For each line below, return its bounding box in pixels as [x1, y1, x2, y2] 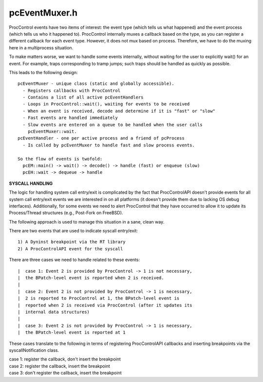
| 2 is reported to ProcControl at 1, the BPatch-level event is [18, 296, 180, 301]
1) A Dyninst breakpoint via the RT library [18, 239, 126, 245]
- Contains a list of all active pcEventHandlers [22, 95, 144, 100]
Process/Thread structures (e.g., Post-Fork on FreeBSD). [9, 210, 123, 216]
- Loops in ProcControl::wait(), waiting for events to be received [22, 101, 190, 107]
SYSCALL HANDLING [9, 181, 53, 186]
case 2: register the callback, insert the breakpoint [9, 363, 111, 369]
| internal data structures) [18, 309, 90, 315]
